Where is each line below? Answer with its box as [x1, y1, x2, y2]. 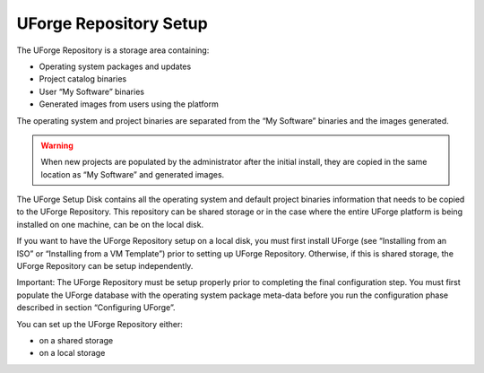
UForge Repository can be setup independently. [16, 261, 194, 272]
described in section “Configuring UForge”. [16, 302, 176, 313]
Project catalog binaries [39, 74, 127, 84]
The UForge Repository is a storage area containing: [16, 45, 210, 56]
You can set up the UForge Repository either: [16, 318, 184, 329]
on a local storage [39, 348, 106, 359]
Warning [40, 140, 73, 151]
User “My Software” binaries [39, 86, 145, 97]
